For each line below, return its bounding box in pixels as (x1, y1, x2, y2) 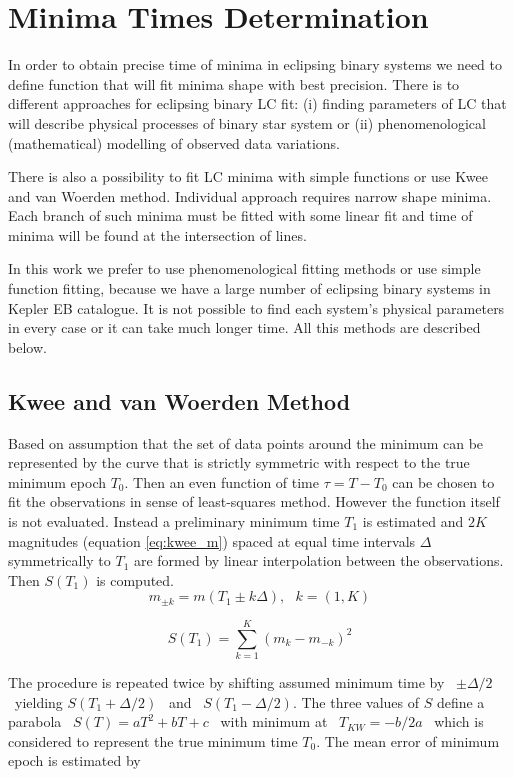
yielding (14, 691, 63, 712)
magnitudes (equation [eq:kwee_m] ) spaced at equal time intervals (8, 530, 416, 551)
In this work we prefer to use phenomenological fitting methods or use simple (8, 258, 481, 279)
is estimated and (362, 511, 464, 532)
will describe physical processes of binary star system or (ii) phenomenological (8, 112, 486, 133)
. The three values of (292, 691, 419, 712)
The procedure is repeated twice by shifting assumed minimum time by (8, 671, 445, 692)
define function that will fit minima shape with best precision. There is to (8, 73, 460, 94)
